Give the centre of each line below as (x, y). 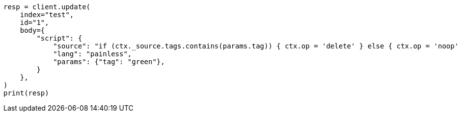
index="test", (47, 15)
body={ (32, 30)
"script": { (59, 38)
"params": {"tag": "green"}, (109, 62)
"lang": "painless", (93, 54)
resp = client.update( (47, 7)
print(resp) (26, 93)
